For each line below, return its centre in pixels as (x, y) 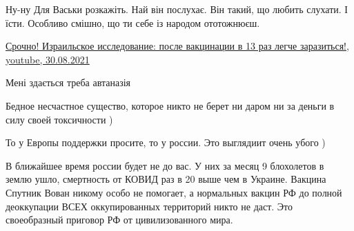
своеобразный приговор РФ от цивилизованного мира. (119, 220)
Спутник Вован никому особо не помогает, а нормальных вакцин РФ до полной (174, 192)
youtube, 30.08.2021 (48, 59)
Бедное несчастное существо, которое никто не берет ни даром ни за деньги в (170, 105)
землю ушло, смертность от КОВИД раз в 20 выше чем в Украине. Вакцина (166, 179)
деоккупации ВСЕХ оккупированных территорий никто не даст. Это (149, 206)
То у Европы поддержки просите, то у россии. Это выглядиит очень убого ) (166, 142)
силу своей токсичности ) (59, 119)
